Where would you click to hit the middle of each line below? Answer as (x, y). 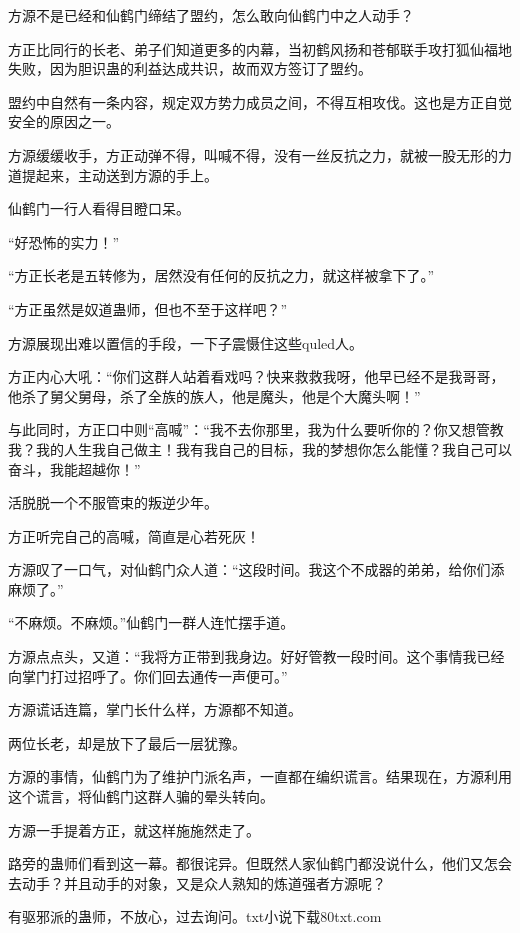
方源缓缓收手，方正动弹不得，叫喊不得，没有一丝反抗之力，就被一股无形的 (253, 154)
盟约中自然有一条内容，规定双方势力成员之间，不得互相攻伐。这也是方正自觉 (260, 101)
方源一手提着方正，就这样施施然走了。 (134, 829)
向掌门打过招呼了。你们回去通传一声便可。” (148, 675)
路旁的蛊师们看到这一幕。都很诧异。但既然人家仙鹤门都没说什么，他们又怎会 (260, 863)
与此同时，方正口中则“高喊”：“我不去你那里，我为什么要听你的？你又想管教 (256, 429)
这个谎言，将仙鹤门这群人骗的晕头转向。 (141, 796)
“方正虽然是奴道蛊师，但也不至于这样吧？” (148, 308)
